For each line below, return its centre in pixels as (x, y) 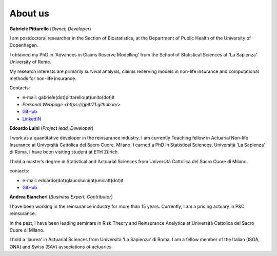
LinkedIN (32, 119)
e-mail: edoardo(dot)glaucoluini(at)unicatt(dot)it (73, 180)
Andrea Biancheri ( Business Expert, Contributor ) (61, 197)
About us (29, 13)
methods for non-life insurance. (43, 78)
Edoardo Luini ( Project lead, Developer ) (52, 128)
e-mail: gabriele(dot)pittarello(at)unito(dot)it (68, 97)
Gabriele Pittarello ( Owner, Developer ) (51, 29)
